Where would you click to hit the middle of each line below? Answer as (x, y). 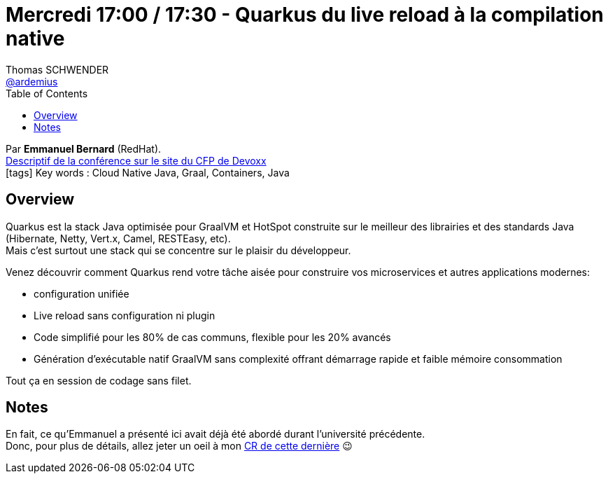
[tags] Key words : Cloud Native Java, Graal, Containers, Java (148, 172)
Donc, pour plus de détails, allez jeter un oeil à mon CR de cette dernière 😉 (179, 446)
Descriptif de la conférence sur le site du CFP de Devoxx (136, 160)
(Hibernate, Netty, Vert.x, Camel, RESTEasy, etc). (118, 238)
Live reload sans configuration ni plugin (125, 315)
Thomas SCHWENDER (57, 69)
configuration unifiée (82, 293)
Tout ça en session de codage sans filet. (99, 380)
